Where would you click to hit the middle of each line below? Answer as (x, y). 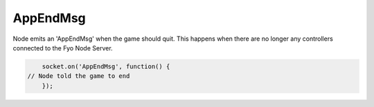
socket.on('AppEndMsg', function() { (106, 66)
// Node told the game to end (79, 76)
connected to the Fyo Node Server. (63, 48)
